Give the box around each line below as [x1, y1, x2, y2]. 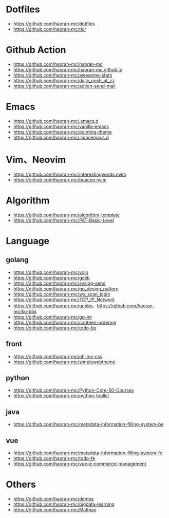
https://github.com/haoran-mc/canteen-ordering [13, 319, 117, 325]
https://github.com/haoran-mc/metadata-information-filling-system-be [13, 421, 164, 428]
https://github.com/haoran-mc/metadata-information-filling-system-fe [13, 450, 163, 456]
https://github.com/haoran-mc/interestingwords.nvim [13, 171, 126, 177]
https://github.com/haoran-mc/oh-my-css [13, 353, 103, 359]
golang [6, 255, 29, 264]
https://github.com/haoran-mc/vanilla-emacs [13, 123, 109, 129]
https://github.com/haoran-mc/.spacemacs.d [13, 134, 109, 140]
